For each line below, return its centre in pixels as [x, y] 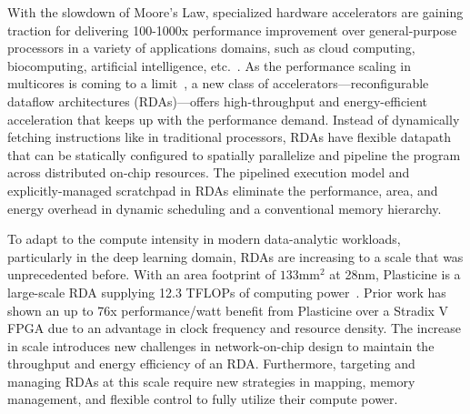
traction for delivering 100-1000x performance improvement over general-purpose [232, 30]
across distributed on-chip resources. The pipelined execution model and [209, 172]
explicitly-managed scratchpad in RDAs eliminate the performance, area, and [223, 190]
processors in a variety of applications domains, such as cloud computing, [211, 48]
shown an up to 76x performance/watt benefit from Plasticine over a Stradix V [228, 310]
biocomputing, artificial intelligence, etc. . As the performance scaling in [210, 65]
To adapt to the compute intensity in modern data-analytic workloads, [204, 239]
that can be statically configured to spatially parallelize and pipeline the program [234, 154]
